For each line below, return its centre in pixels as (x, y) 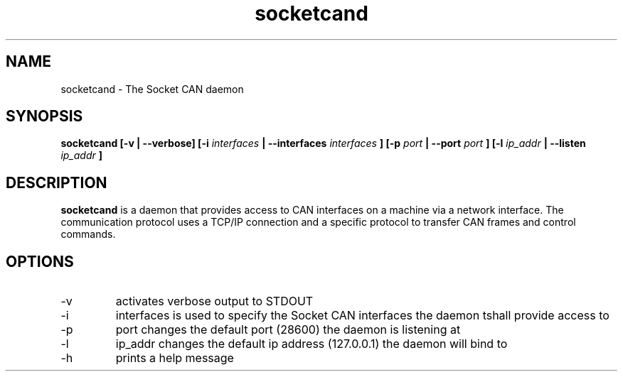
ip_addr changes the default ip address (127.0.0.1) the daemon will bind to (311, 344)
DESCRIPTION (57, 182)
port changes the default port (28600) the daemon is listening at (288, 330)
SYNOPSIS (44, 116)
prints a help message (175, 358)
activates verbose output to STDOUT (214, 301)
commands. (88, 234)
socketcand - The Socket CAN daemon (152, 89)
